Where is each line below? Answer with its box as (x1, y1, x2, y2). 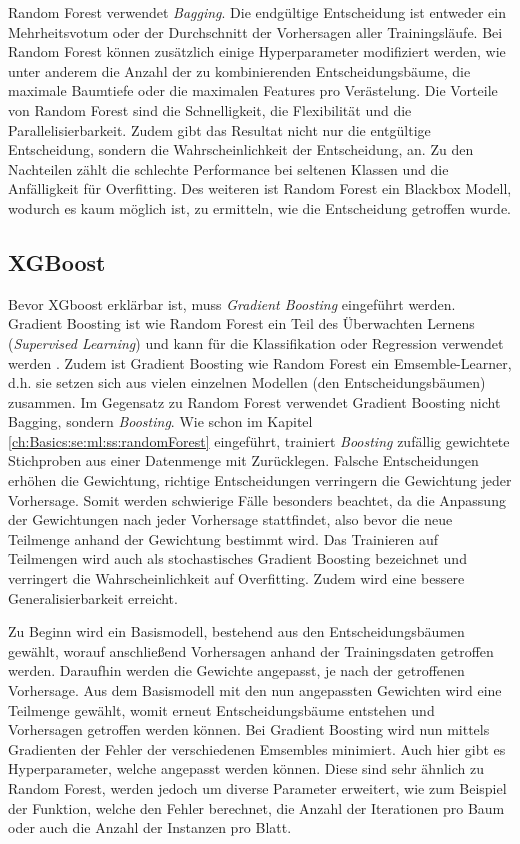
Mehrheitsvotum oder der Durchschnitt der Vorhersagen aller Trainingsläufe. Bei (8, 21, 503, 42)
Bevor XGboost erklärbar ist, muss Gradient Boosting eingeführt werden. (8, 293, 456, 314)
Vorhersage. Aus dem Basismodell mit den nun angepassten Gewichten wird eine (8, 680, 502, 701)
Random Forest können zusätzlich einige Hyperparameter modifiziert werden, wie (8, 41, 506, 62)
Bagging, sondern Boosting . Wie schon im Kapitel (8, 411, 313, 432)
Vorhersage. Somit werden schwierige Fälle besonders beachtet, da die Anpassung (8, 489, 506, 510)
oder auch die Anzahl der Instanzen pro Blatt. (8, 817, 292, 838)
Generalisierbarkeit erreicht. (8, 587, 178, 608)
